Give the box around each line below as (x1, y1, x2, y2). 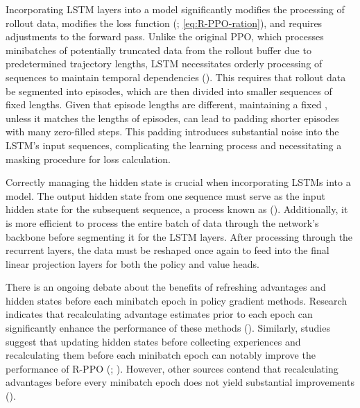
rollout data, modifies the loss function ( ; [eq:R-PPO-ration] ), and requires (6, 15, 323, 30)
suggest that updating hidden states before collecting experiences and (6, 334, 301, 348)
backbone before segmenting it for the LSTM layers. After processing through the (6, 229, 353, 244)
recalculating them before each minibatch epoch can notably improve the (6, 348, 316, 362)
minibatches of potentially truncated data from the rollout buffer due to (6, 42, 311, 57)
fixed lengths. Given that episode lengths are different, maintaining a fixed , (6, 97, 327, 112)
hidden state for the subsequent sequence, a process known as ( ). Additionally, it (6, 202, 348, 216)
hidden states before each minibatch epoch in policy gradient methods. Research (6, 293, 348, 307)
